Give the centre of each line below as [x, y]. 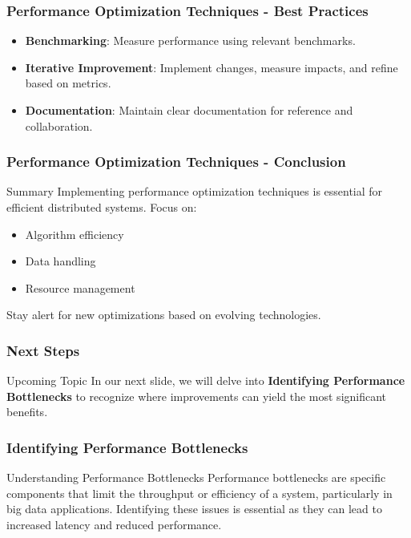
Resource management [80, 287]
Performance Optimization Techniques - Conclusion [176, 162]
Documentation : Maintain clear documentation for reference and [189, 110]
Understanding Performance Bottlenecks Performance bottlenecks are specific [196, 477]
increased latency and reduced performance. [114, 524]
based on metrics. [68, 83]
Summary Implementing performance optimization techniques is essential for [195, 191]
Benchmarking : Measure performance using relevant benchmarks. [190, 40]
